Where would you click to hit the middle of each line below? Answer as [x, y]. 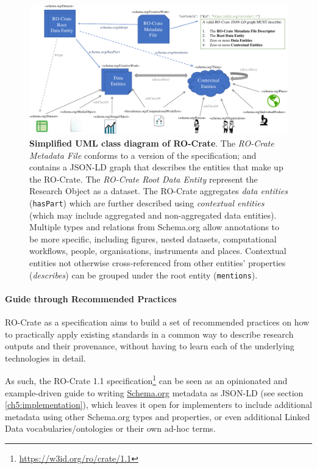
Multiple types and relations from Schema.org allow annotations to [154, 227]
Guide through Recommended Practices [91, 298]
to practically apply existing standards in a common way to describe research [149, 334]
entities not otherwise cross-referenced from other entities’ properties [158, 263]
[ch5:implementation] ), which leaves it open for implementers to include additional [158, 405]
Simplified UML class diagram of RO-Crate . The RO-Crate [152, 143]
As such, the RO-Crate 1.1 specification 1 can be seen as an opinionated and [146, 380]
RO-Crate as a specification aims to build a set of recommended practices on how [157, 322]
